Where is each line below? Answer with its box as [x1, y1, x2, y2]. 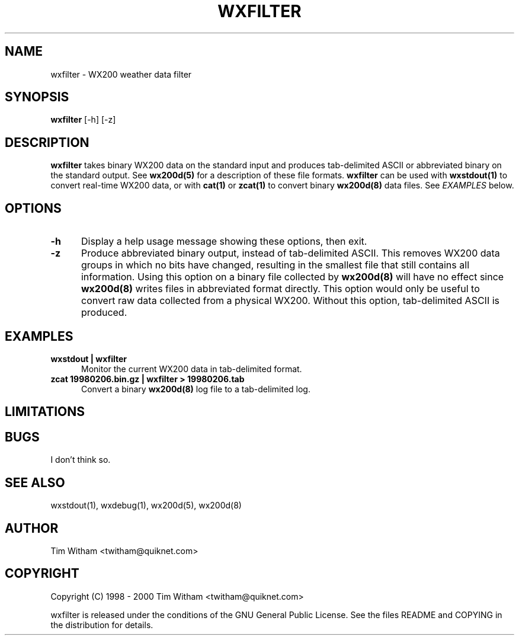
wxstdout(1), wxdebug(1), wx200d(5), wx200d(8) [50, 500, 242, 511]
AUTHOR [5, 520, 59, 536]
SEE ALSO [5, 475, 65, 490]
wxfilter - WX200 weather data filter [50, 69, 192, 79]
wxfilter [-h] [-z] [50, 114, 116, 125]
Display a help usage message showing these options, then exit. [81, 235, 367, 248]
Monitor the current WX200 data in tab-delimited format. [81, 363, 302, 374]
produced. [81, 306, 127, 319]
